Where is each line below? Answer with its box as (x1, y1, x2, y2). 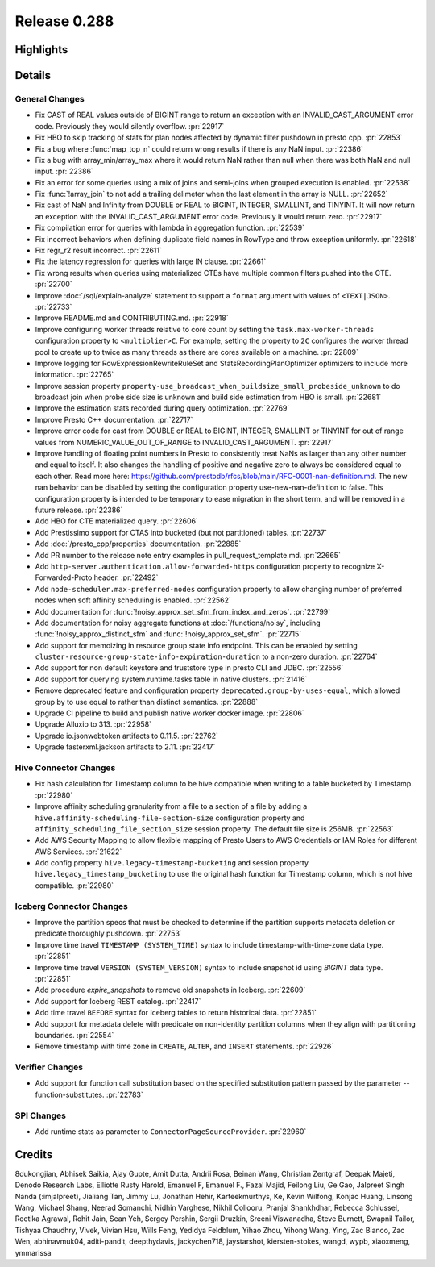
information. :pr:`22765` (35, 369, 114, 379)
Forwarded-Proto (35, 573, 93, 582)
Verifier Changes (14, 1061, 84, 1073)
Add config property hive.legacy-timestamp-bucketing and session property (35, 858, 309, 868)
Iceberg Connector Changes (14, 900, 128, 911)
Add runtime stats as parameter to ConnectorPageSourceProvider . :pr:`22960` (35, 1126, 307, 1136)
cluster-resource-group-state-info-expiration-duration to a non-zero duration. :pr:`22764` (35, 652, 378, 661)
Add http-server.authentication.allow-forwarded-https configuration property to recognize (35, 561, 375, 571)
